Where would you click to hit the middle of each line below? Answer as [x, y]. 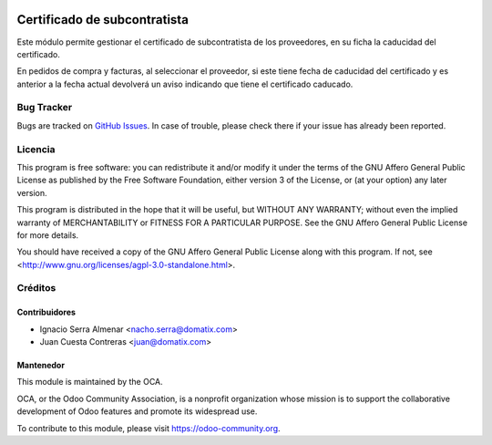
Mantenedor [41, 366]
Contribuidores [46, 312]
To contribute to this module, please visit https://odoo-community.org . [149, 428]
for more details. [48, 235]
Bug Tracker [45, 108]
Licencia [36, 149]
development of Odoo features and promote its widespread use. [137, 411]
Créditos [36, 288]
